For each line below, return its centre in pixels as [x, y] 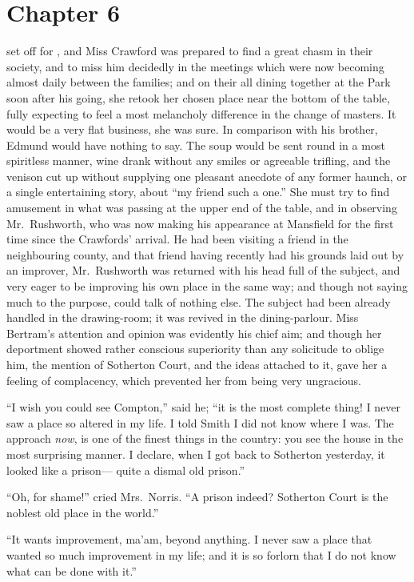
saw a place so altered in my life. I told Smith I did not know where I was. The [200, 422]
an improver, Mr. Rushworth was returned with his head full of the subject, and [203, 270]
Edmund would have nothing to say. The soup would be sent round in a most [196, 144]
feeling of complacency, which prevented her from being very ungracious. [184, 380]
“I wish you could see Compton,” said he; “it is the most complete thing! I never [204, 407]
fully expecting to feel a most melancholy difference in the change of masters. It [201, 113]
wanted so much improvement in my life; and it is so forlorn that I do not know [201, 554]
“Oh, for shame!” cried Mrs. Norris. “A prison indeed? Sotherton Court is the [197, 497]
